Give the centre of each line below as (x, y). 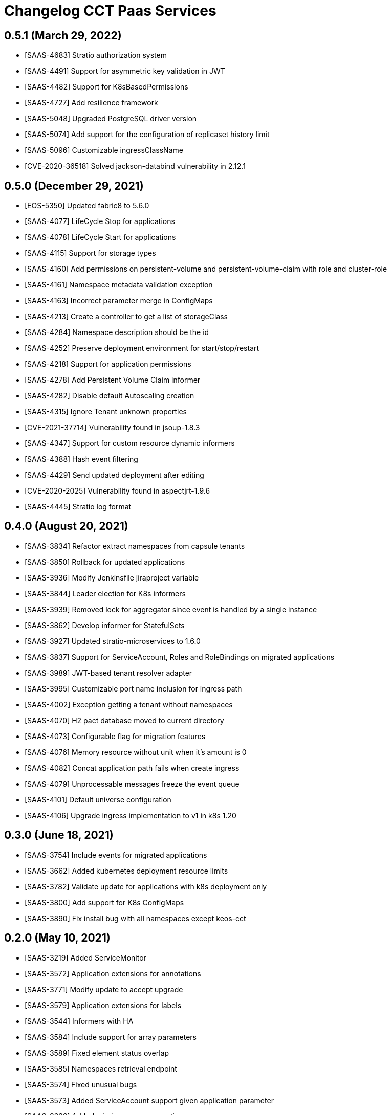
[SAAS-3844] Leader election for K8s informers (105, 593)
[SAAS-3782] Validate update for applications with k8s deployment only (146, 886)
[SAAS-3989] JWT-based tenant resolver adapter (108, 673)
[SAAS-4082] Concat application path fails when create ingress (132, 768)
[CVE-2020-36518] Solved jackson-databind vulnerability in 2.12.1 (135, 166)
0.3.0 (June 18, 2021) (59, 835)
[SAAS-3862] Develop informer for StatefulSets (105, 625)
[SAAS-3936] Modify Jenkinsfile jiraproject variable (112, 577)
